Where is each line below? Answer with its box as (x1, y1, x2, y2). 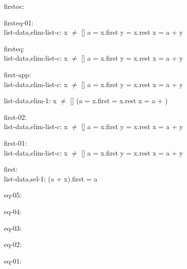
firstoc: (4, 1, 24, 11)
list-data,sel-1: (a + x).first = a (4, 173, 98, 183)
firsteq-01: (4, 17, 34, 27)
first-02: (4, 112, 27, 122)
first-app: (4, 69, 31, 79)
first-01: (4, 137, 27, 148)
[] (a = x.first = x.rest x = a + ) (70, 95, 168, 106)
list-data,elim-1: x (4, 95, 57, 106)
